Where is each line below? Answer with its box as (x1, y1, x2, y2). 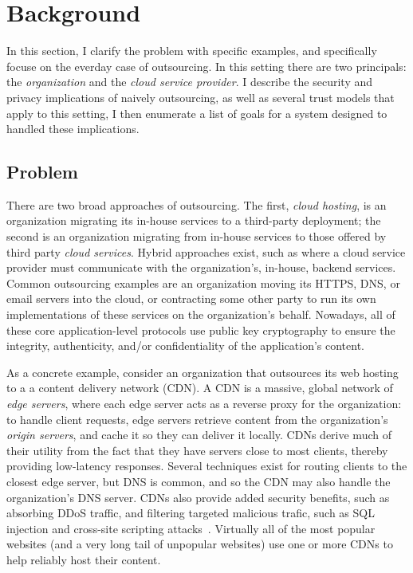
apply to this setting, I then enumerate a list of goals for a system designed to (6, 104, 387, 121)
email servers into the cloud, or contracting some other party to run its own (6, 290, 376, 307)
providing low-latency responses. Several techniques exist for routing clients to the (6, 457, 407, 474)
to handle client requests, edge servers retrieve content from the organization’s (6, 410, 388, 427)
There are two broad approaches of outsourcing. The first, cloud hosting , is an (6, 196, 387, 213)
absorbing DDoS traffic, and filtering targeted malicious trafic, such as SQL (6, 504, 375, 521)
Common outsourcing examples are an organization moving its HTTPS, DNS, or (6, 274, 400, 291)
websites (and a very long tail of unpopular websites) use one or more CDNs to (6, 536, 393, 552)
